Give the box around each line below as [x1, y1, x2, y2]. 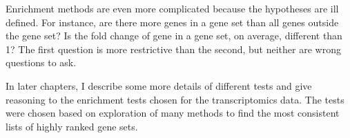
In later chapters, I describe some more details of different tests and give [6, 78, 312, 92]
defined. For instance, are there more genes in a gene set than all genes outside [6, 14, 339, 29]
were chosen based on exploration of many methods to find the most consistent [6, 106, 340, 120]
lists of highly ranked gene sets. [6, 119, 138, 133]
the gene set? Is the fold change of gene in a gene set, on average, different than [6, 28, 342, 43]
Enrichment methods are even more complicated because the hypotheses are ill [6, 1, 339, 15]
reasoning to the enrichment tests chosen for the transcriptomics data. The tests [6, 92, 344, 106]
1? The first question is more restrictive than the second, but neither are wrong [6, 41, 341, 56]
